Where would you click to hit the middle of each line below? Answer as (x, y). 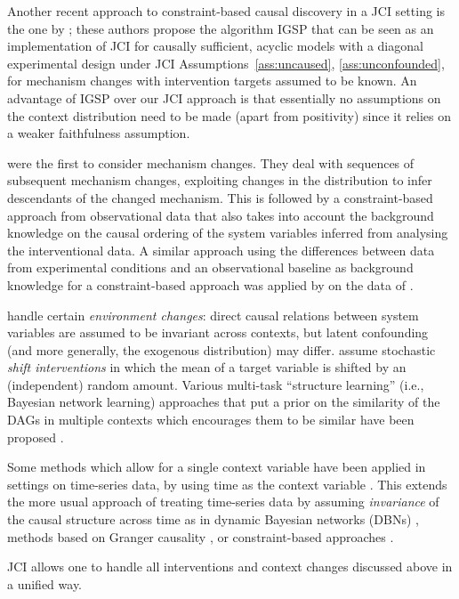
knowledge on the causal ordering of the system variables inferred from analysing (228, 233)
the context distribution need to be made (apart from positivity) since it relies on (229, 115)
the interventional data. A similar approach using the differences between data (221, 250)
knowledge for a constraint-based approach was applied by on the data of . (210, 284)
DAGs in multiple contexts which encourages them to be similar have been (211, 420)
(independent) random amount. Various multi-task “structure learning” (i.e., (216, 384)
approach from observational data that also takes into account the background (221, 215)
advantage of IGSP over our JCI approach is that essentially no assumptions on (224, 97)
